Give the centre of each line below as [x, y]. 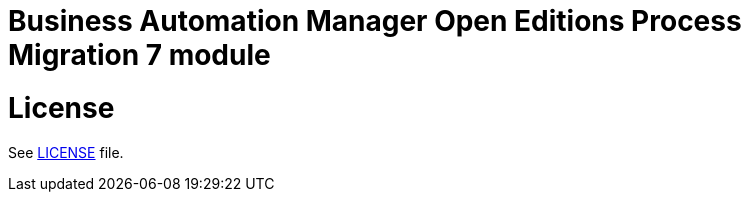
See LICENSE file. [66, 152]
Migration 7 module [139, 55]
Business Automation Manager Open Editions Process [375, 21]
